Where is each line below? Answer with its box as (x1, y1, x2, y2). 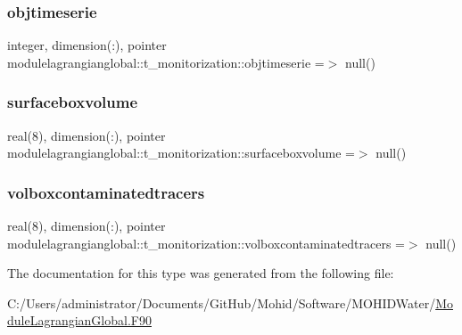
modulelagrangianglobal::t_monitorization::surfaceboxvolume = (7, 143, 355, 162)
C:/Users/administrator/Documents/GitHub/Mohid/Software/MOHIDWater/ (7, 293, 436, 312)
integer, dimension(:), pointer (7, 36, 167, 54)
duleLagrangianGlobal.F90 (7, 311, 152, 330)
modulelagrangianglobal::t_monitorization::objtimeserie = (7, 53, 325, 71)
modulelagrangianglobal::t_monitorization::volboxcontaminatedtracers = (7, 233, 405, 252)
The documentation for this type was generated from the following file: (7, 264, 394, 282)
